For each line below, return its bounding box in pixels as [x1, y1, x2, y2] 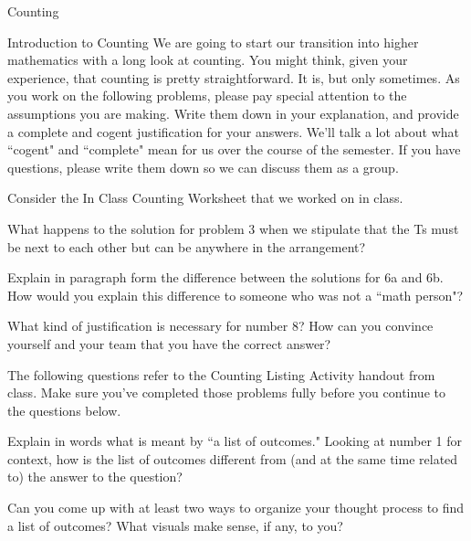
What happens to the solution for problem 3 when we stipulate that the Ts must [7, 218, 459, 238]
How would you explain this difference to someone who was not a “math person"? [7, 285, 464, 304]
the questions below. [7, 400, 121, 419]
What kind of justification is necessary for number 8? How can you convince [7, 316, 434, 335]
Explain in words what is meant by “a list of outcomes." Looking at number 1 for [7, 431, 462, 451]
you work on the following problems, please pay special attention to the [7, 86, 407, 105]
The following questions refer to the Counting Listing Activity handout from [7, 365, 435, 384]
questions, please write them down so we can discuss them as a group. [7, 157, 399, 176]
